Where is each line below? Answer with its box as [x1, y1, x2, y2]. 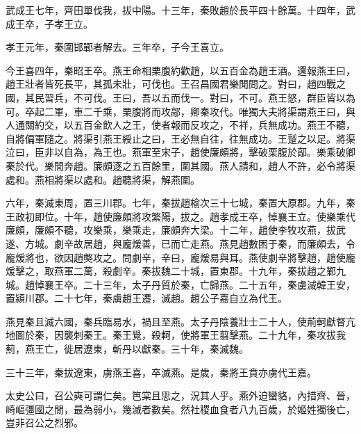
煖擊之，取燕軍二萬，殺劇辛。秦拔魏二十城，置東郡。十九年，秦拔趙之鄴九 [6, 264, 346, 278]
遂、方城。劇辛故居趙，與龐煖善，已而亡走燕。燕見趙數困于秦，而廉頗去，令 [6, 236, 355, 250]
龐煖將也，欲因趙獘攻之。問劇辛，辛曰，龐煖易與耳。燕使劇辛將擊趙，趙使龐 [6, 250, 355, 264]
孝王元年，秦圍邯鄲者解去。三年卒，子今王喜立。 [6, 40, 229, 54]
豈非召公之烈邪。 [6, 415, 83, 430]
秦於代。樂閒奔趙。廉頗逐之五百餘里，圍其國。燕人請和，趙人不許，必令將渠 [6, 158, 355, 172]
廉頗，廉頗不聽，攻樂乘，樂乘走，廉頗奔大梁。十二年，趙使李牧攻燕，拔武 [6, 223, 346, 237]
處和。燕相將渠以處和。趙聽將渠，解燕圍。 [6, 172, 200, 186]
